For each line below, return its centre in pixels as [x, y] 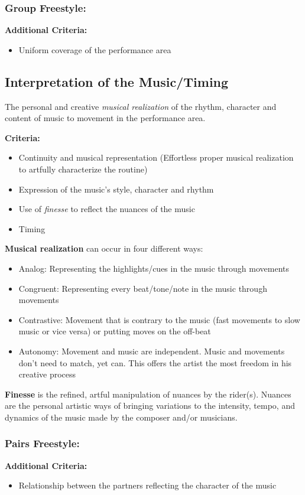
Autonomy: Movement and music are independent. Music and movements [152, 351]
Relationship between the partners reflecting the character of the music [147, 485]
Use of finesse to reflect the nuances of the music [107, 209]
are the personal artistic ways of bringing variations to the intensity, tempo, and [150, 406]
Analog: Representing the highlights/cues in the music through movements [154, 268]
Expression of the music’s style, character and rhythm [116, 189]
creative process [47, 374]
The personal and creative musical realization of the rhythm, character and [141, 106]
